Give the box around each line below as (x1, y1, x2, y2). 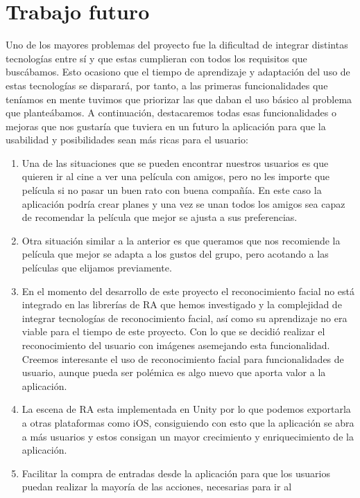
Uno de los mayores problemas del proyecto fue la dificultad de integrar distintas (6, 37, 348, 52)
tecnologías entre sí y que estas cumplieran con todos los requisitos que (6, 51, 307, 65)
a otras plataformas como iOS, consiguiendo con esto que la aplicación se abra (22, 415, 354, 429)
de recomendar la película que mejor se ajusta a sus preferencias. (22, 210, 298, 224)
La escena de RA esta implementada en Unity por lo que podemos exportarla (22, 402, 351, 416)
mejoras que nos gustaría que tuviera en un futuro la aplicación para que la (6, 118, 326, 133)
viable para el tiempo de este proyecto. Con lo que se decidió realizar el (22, 324, 325, 339)
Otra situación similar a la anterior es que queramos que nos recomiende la (22, 233, 341, 247)
